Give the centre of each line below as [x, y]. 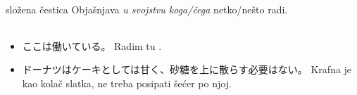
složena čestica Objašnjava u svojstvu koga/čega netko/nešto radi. [147, 9]
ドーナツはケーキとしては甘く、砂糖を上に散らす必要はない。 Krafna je [187, 69]
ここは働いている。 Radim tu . [92, 45]
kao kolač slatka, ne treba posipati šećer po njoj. [127, 83]
